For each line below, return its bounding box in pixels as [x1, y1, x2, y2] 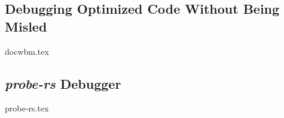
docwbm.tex [5, 45, 49, 57]
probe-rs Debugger [5, 74, 121, 92]
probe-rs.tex [5, 102, 49, 114]
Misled [5, 17, 47, 35]
